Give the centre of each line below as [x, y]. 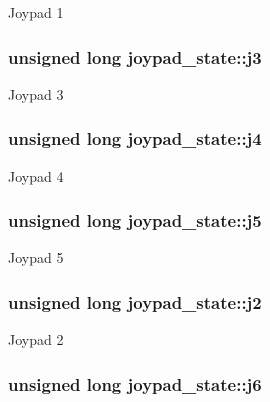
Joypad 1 [36, 12]
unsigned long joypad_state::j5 [135, 220]
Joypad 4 [36, 175]
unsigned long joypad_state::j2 [135, 301]
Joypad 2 [36, 339]
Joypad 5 [36, 257]
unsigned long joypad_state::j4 [135, 138]
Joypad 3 [36, 93]
